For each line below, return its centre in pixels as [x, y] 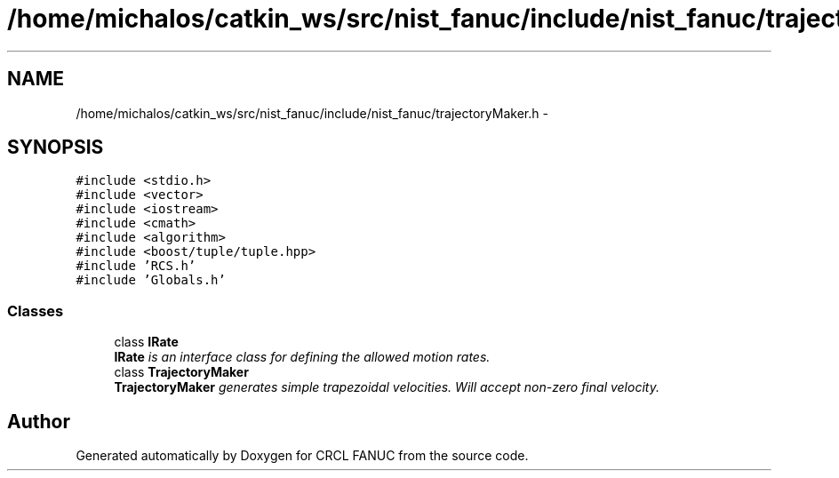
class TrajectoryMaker [181, 372]
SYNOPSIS [56, 147]
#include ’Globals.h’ [151, 280]
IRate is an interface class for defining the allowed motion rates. [302, 357]
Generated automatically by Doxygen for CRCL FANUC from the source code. [302, 456]
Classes [36, 311]
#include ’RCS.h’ [136, 266]
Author [39, 421]
